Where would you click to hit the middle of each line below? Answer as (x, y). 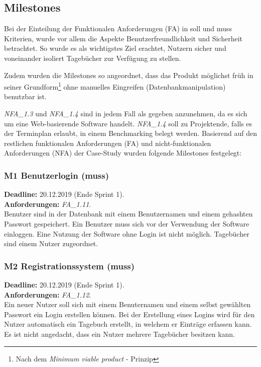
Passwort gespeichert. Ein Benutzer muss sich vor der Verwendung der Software (127, 223)
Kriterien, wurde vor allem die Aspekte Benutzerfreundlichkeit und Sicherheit (123, 38)
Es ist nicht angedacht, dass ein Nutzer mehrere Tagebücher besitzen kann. (119, 334)
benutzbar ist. (25, 96)
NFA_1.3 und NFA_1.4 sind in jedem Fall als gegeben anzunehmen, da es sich (126, 114)
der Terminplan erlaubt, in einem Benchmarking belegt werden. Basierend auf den (130, 133)
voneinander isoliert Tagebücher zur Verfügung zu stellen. (93, 58)
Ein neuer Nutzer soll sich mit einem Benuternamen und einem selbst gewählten (127, 304)
